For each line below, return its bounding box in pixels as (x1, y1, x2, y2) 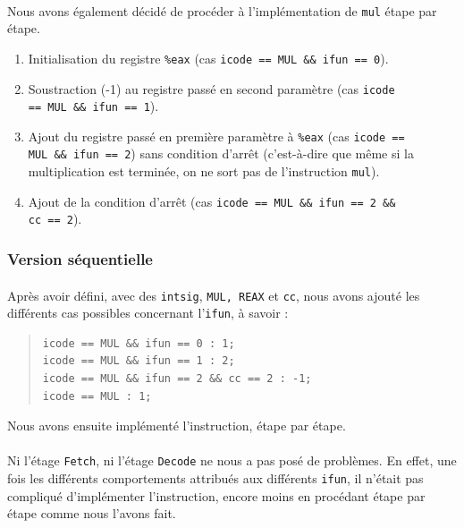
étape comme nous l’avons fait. (7, 504, 176, 523)
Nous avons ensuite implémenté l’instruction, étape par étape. (7, 416, 346, 435)
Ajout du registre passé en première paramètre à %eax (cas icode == (28, 126, 405, 145)
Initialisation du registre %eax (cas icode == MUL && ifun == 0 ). (28, 48, 389, 67)
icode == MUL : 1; (42, 389, 152, 403)
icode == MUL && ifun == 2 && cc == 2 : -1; (42, 372, 312, 386)
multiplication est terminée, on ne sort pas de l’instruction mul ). (28, 162, 380, 181)
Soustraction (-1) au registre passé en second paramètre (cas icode (28, 79, 395, 98)
